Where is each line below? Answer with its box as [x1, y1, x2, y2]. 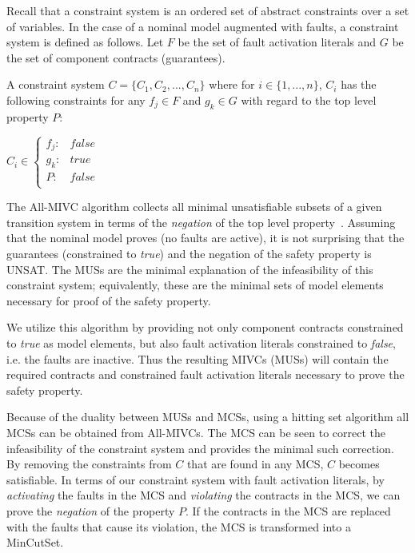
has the [341, 76, 377, 93]
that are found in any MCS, [186, 456, 324, 472]
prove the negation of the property [6, 502, 175, 519]
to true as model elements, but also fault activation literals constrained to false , [6, 334, 396, 351]
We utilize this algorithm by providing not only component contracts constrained [6, 319, 404, 336]
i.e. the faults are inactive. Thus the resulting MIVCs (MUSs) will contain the [6, 350, 389, 367]
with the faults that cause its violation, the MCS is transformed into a [6, 518, 351, 535]
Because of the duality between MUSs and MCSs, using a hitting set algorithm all [6, 408, 409, 425]
